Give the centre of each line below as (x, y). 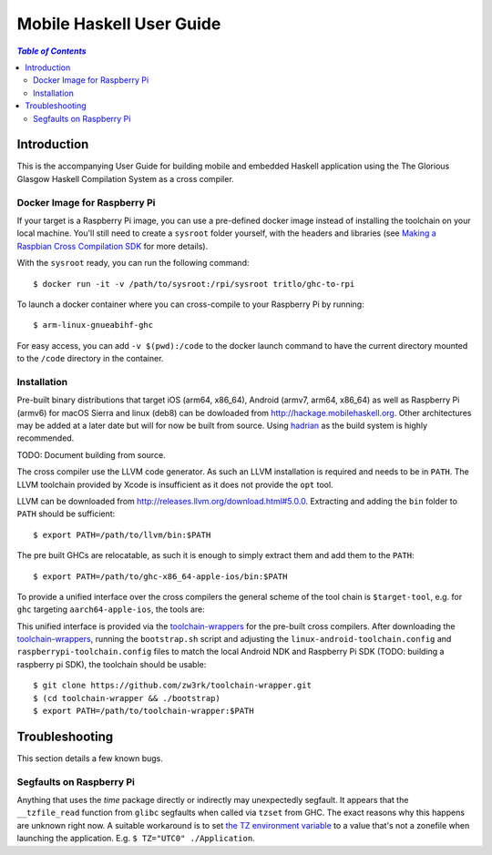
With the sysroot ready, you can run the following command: (133, 263)
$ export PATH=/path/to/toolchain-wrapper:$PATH (143, 711)
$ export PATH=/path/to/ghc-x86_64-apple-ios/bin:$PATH (160, 576)
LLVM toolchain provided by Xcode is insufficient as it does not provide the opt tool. (175, 484)
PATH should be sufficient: (66, 514)
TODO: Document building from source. (91, 454)
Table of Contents (51, 51)
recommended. (46, 438)
